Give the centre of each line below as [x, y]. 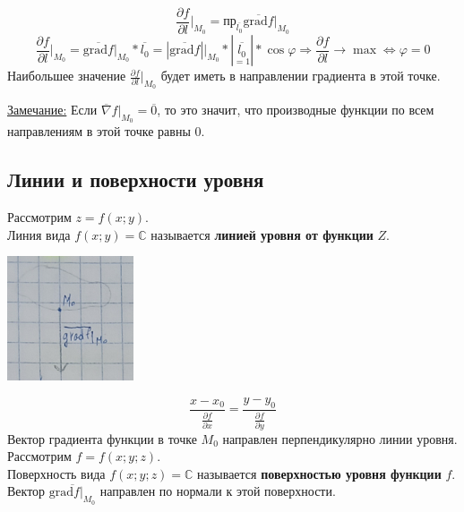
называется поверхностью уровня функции [319, 473]
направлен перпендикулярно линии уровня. [340, 438]
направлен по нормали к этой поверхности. [218, 491]
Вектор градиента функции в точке [102, 438]
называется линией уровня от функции [262, 234]
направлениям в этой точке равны [99, 131]
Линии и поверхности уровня [136, 179]
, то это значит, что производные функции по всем [296, 110]
